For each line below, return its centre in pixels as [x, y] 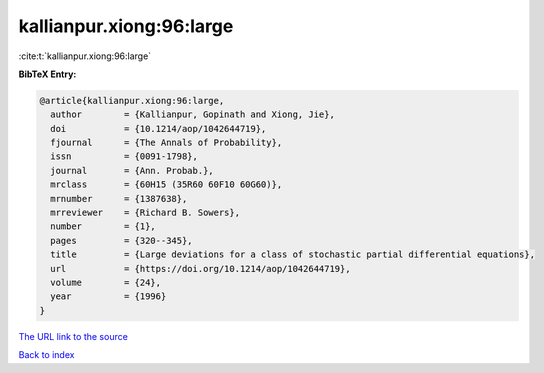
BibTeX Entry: [47, 74]
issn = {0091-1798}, [124, 156]
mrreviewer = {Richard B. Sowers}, [145, 213]
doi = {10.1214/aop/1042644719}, [158, 128]
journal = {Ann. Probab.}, [132, 170]
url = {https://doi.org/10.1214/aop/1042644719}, [200, 268]
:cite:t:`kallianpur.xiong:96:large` [85, 56]
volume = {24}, [106, 282]
